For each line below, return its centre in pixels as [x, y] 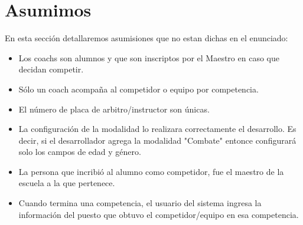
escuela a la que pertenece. [67, 183]
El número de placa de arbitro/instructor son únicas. [114, 109]
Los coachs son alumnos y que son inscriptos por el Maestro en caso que [149, 57]
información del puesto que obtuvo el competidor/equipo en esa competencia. [159, 214]
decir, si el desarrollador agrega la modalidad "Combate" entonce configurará [157, 140]
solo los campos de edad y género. [80, 152]
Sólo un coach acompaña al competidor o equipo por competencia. [139, 89]
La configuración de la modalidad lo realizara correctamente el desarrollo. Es [157, 129]
